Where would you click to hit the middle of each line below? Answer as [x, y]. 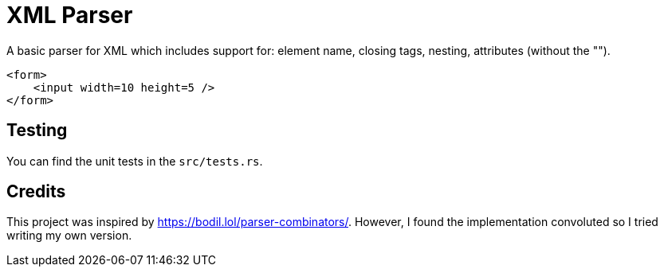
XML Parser [70, 15]
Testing [37, 131]
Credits [36, 192]
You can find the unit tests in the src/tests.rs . [135, 161]
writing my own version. [69, 236]
